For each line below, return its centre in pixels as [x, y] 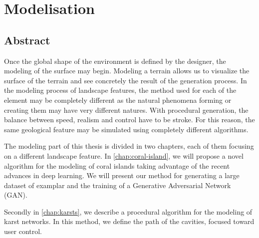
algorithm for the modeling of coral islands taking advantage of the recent [117, 165]
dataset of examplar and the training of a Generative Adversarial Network [118, 185]
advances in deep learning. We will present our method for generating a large [122, 175]
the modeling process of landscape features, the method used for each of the [120, 90]
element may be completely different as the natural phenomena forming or [118, 100]
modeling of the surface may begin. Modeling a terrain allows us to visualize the [127, 71]
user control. [23, 231]
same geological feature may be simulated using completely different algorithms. [126, 129]
